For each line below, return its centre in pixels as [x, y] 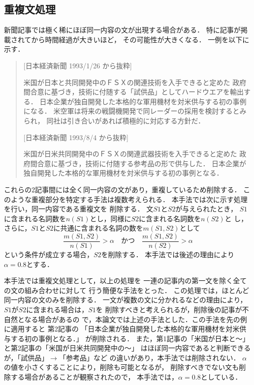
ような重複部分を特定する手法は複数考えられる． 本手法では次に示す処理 [129, 199]
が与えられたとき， [206, 209]
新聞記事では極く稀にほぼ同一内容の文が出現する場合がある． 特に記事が [122, 30]
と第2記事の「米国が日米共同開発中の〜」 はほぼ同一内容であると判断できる [127, 348]
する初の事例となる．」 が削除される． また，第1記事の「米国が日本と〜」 [130, 338]
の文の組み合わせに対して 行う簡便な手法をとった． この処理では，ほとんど [127, 290]
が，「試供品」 [26, 357]
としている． [221, 377]
